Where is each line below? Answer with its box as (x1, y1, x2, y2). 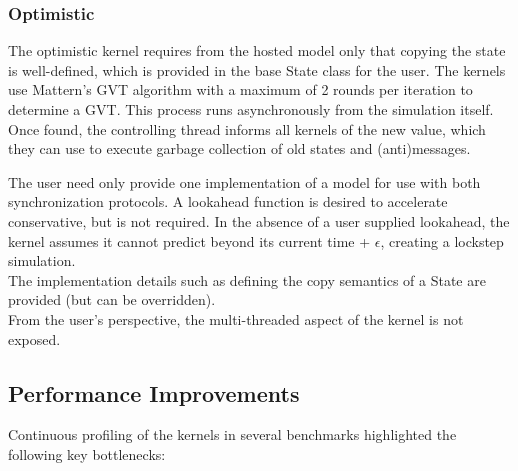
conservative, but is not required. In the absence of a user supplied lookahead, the (8, 210, 510, 231)
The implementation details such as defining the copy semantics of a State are (8, 269, 486, 290)
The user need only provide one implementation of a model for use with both (8, 171, 481, 192)
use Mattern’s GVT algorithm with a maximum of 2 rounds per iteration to (8, 79, 473, 100)
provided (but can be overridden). (8, 289, 216, 310)
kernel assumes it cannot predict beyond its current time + (8, 230, 371, 251)
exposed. (8, 328, 61, 349)
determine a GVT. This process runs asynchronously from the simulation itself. (8, 99, 494, 119)
